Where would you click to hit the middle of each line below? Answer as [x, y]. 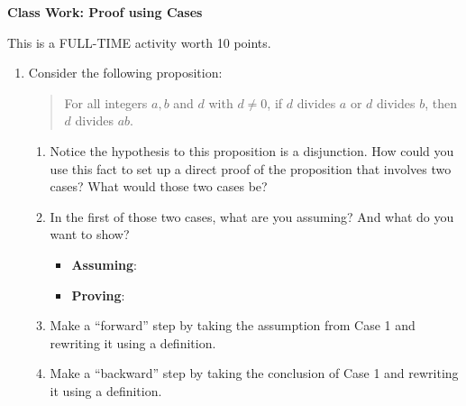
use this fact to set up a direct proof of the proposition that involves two [251, 168]
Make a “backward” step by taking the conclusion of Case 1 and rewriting [254, 373]
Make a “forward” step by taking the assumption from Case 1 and [233, 325]
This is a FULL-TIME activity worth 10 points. [139, 42]
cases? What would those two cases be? [159, 186]
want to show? [90, 234]
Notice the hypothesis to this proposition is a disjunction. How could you [252, 150]
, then [441, 102]
